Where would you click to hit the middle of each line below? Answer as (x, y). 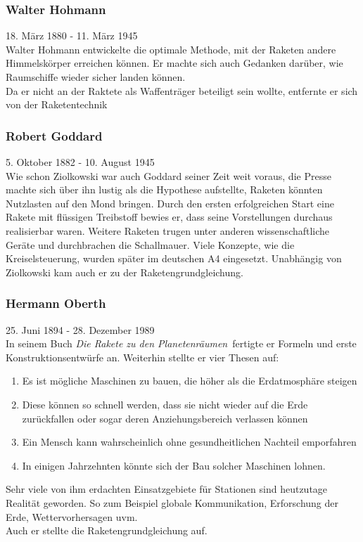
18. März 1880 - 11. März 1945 (72, 36)
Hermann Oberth (56, 303)
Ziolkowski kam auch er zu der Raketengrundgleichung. (125, 272)
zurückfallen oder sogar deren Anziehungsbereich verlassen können (165, 418)
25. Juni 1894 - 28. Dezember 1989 (80, 329)
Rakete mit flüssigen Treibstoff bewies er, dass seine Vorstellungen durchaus (169, 217)
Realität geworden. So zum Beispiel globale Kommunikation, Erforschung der (172, 502)
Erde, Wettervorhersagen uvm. (72, 516)
